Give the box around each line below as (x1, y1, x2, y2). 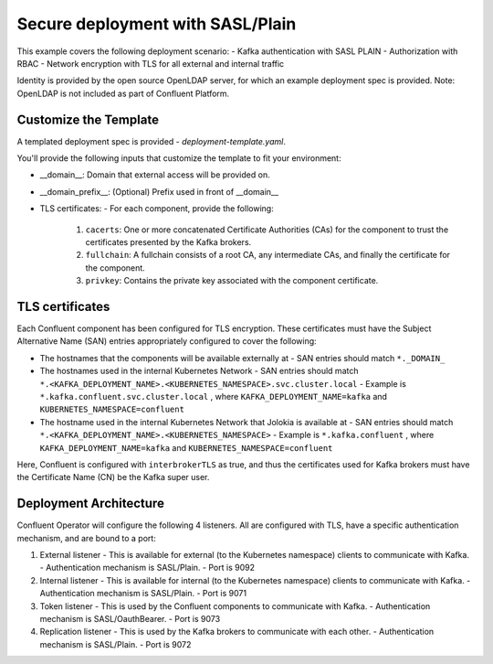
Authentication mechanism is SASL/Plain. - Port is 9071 (39, 588, 246, 599)
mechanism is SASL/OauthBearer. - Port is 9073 (39, 613, 221, 624)
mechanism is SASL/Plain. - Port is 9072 (39, 638, 192, 649)
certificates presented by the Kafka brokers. (85, 236, 252, 247)
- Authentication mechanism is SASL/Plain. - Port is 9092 (39, 562, 256, 573)
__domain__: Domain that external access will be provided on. (39, 169, 270, 180)
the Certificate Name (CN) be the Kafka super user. (16, 472, 210, 483)
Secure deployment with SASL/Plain (16, 14, 297, 34)
